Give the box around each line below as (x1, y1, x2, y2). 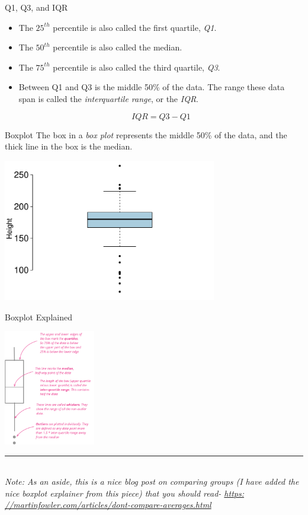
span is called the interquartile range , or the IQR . (18, 92, 199, 104)
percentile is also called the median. (53, 41, 182, 53)
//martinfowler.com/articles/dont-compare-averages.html (5, 498, 211, 511)
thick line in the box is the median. (5, 140, 133, 152)
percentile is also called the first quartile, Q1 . (53, 21, 217, 33)
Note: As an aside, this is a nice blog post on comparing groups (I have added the (5, 475, 299, 488)
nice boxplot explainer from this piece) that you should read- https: (5, 487, 244, 499)
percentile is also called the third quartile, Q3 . (53, 61, 220, 73)
